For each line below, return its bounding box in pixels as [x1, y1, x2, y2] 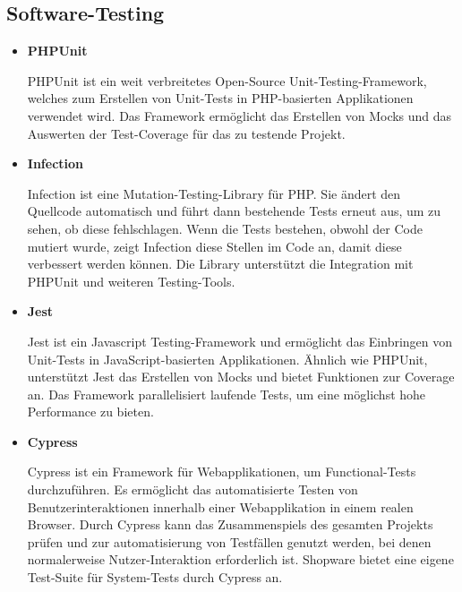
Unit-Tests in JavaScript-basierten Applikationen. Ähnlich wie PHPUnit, [27, 349, 428, 368]
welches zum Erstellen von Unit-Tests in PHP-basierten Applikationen [27, 89, 414, 107]
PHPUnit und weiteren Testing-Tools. [27, 271, 235, 290]
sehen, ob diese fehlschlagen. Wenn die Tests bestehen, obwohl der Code [27, 219, 423, 237]
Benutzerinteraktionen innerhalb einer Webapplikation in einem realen [27, 497, 414, 516]
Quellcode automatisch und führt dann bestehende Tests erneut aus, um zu [27, 202, 441, 220]
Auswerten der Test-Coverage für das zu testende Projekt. [27, 124, 346, 142]
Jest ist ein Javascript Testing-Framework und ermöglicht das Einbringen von [27, 331, 453, 350]
